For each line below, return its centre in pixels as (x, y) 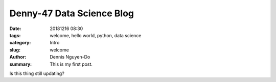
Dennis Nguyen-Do (70, 57)
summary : (21, 64)
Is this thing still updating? (37, 73)
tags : (15, 35)
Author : (18, 57)
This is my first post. (71, 64)
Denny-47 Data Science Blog (72, 13)
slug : (15, 50)
